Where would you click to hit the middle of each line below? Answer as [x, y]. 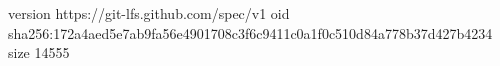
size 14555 [39, 52]
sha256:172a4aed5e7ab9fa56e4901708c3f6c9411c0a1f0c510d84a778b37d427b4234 [250, 32]
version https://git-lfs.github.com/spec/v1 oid [149, 13]
